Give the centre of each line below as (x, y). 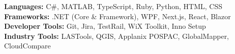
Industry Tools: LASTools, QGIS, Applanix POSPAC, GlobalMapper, (117, 36)
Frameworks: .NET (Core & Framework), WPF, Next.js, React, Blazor (118, 16)
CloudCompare (27, 46)
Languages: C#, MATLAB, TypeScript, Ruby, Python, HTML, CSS (113, 6)
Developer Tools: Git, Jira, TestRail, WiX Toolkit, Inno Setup (105, 26)
